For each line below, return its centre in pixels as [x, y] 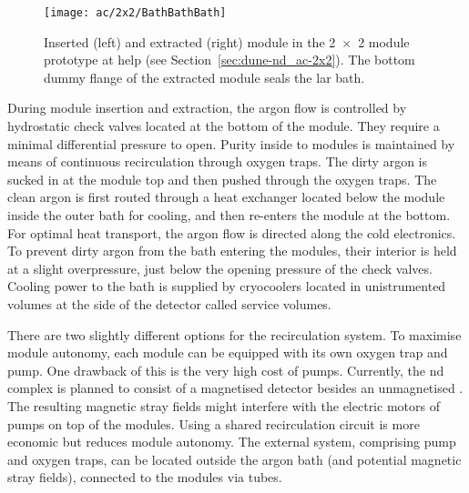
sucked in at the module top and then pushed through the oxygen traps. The [222, 179]
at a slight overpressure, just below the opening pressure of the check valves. [220, 268]
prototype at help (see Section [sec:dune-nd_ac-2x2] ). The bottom [229, 60]
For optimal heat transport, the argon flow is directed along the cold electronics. [232, 232]
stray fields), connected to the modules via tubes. [145, 477]
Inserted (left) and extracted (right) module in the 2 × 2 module [227, 41]
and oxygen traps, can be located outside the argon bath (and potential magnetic [234, 459]
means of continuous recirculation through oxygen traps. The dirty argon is [218, 161]
